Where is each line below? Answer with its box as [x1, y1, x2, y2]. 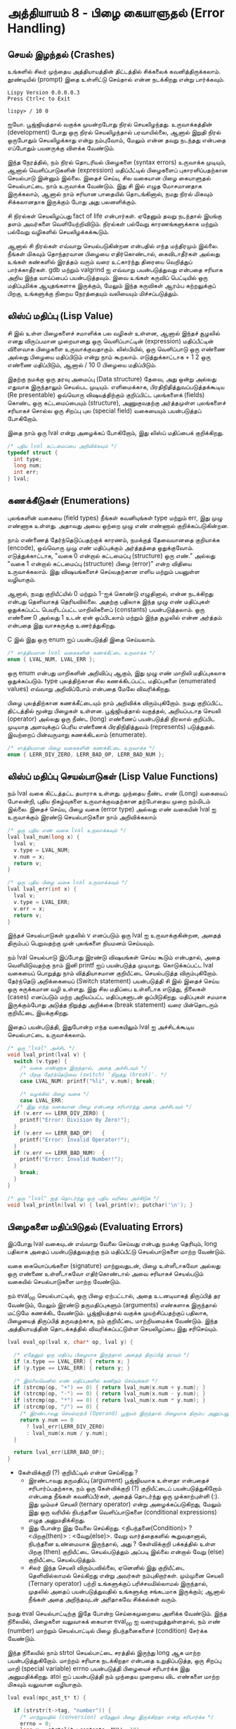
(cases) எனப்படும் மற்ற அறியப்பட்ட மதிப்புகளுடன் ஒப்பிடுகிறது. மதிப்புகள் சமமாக [7, 993, 227, 1001]
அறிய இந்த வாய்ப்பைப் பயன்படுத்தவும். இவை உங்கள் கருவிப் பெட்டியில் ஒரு [7, 274, 208, 281]
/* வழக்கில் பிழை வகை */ [20, 1090, 90, 1097]
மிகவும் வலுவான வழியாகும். [7, 1680, 83, 1688]
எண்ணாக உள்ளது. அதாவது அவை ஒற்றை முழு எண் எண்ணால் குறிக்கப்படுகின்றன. [7, 521, 229, 530]
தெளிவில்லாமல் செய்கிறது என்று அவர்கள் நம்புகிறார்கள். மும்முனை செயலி [27, 1571, 223, 1580]
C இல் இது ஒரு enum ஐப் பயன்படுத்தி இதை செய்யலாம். [7, 635, 156, 643]
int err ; [13, 469, 39, 476]
